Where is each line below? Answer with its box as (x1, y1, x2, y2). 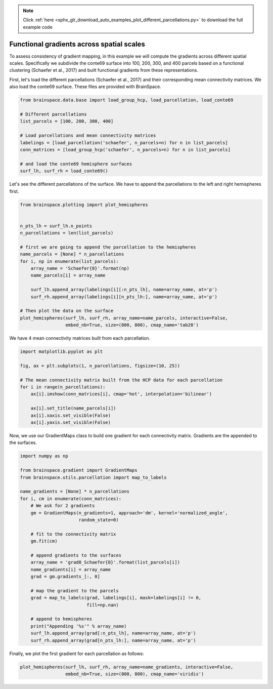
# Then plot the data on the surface (20, 308, 114, 314)
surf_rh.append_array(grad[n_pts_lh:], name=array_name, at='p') (30, 637, 196, 643)
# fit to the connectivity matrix (30, 531, 116, 537)
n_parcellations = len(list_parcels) (20, 230, 114, 236)
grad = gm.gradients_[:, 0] (30, 574, 101, 580)
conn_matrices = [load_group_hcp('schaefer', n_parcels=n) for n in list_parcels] (20, 147, 231, 152)
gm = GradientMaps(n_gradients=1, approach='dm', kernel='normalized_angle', (30, 510, 229, 516)
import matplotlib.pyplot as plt (20, 349, 103, 354)
